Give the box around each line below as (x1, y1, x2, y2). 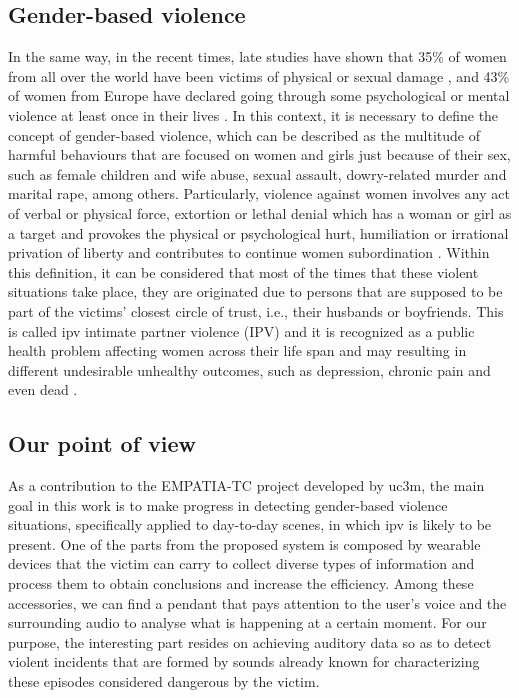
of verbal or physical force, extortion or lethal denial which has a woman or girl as (8, 202, 512, 223)
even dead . (8, 379, 78, 400)
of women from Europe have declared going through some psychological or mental (8, 85, 510, 106)
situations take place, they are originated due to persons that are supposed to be (8, 281, 503, 302)
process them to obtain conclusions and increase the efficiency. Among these (8, 573, 474, 594)
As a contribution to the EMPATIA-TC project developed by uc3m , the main (8, 475, 485, 496)
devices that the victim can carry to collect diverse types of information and (8, 553, 475, 574)
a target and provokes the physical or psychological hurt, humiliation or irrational (8, 222, 509, 243)
